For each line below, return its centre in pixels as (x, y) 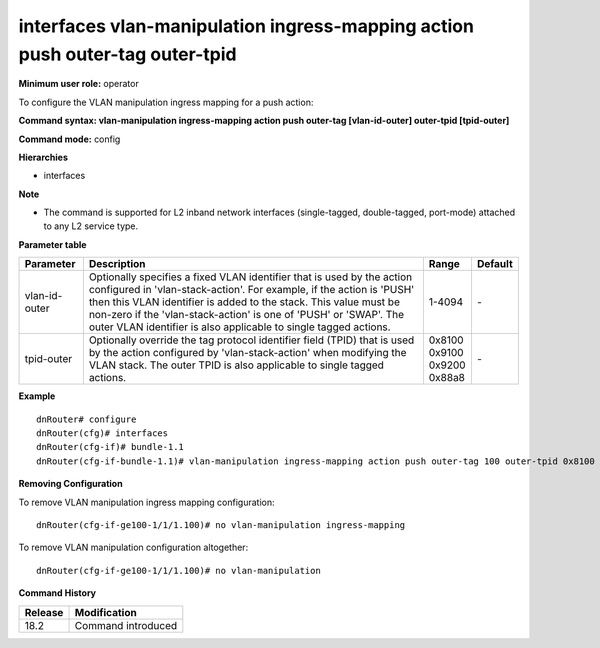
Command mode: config (69, 139)
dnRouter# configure (86, 419)
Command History (57, 593)
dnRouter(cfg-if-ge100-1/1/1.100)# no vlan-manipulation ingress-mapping (221, 524)
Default (495, 264)
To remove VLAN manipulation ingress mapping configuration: (146, 502)
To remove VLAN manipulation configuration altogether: (133, 547)
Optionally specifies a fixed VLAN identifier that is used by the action (250, 277)
